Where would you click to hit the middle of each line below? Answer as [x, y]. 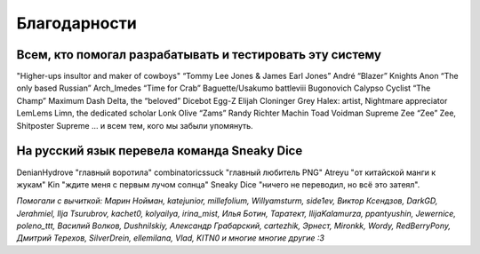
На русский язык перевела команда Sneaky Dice [160, 151]
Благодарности [76, 23]
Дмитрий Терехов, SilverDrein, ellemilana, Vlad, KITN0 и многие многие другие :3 [170, 238]
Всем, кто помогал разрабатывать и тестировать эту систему [199, 55]
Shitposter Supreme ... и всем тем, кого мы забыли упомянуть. [135, 125]
